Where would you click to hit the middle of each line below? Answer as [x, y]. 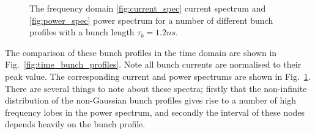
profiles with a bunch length [82, 32]
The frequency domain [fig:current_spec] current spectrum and [148, 8]
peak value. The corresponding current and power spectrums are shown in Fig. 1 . [158, 76]
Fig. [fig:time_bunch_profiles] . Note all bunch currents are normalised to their [153, 64]
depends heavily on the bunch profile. [75, 124]
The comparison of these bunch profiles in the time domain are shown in [141, 52]
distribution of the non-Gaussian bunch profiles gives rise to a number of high [150, 100]
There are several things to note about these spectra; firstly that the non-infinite [156, 88]
